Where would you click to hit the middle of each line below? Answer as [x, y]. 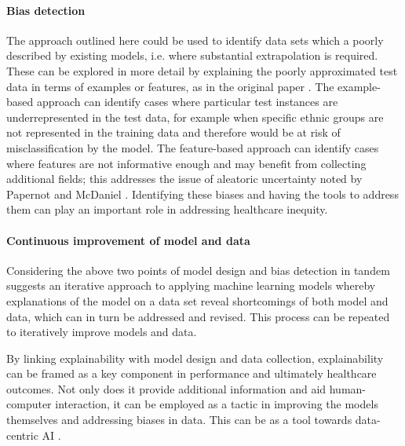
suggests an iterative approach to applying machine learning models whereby [191, 285]
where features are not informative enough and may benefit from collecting [186, 163]
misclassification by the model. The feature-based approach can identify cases [193, 147]
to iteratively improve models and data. [102, 332]
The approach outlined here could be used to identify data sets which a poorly [195, 40]
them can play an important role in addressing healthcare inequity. [167, 209]
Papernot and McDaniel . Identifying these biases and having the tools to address [202, 194]
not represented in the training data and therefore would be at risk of [173, 132]
